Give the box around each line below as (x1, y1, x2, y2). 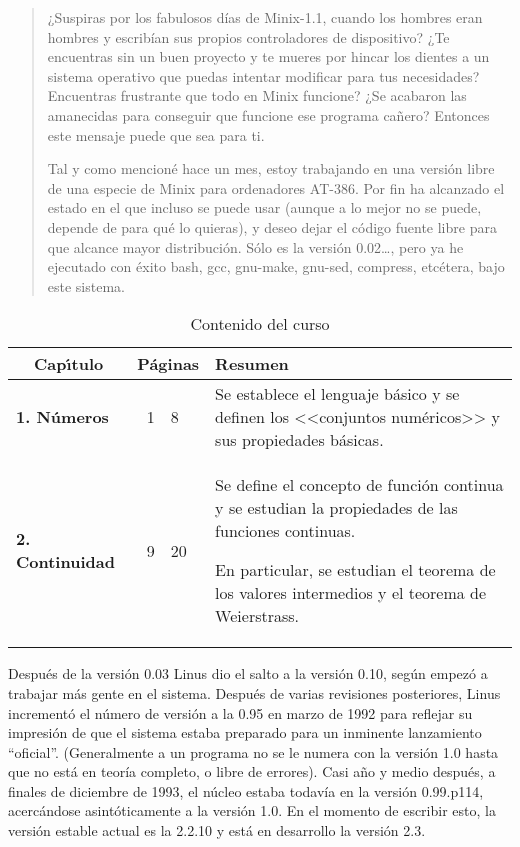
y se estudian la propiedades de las (215, 496, 458, 520)
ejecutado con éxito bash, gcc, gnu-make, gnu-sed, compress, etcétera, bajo (47, 256, 505, 277)
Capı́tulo (34, 352, 104, 376)
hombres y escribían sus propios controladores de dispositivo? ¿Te (47, 26, 450, 47)
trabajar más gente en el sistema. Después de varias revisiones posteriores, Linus (8, 682, 501, 703)
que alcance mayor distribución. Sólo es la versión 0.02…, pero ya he (47, 236, 464, 257)
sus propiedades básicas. (215, 428, 384, 452)
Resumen (215, 352, 289, 376)
